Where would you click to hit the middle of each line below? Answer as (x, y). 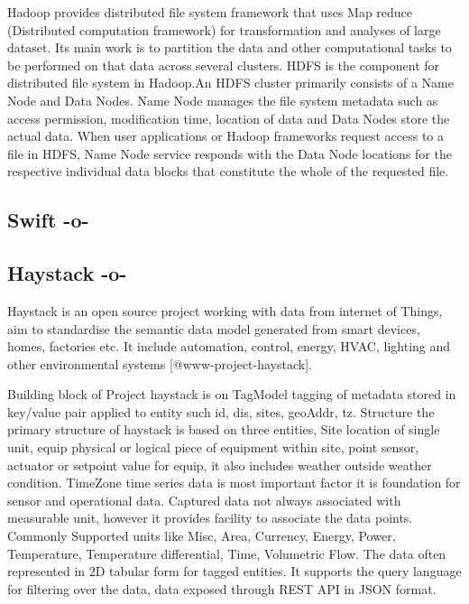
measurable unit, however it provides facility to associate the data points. (210, 518)
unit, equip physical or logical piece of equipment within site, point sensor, (213, 447)
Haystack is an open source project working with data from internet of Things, (225, 310)
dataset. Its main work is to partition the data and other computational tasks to (230, 47)
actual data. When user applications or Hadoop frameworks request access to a (226, 136)
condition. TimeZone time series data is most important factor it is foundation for (234, 483)
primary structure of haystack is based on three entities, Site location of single (224, 429)
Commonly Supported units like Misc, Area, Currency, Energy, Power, (202, 536)
